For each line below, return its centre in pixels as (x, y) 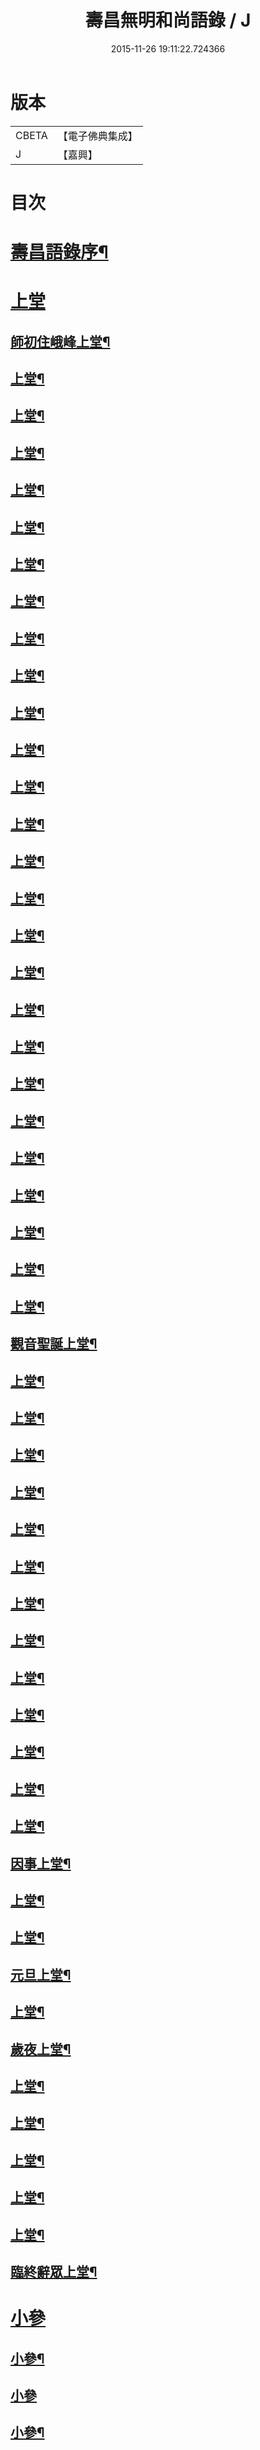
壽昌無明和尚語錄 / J (168, 20)
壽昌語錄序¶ (59, 252)
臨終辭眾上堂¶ (54, 2271)
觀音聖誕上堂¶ (54, 1344)
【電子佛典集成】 (97, 136)
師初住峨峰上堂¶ (60, 341)
